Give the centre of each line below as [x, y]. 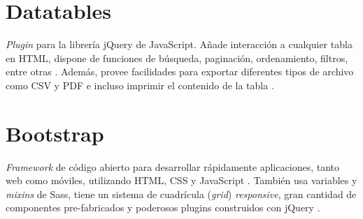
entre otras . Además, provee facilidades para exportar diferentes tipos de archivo [180, 71]
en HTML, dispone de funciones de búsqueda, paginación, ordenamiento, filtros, [177, 58]
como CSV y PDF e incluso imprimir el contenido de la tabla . [140, 85]
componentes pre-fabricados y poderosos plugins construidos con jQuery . [163, 207]
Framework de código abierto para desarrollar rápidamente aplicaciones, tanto [173, 166]
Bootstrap [55, 133]
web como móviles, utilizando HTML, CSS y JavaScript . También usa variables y [181, 180]
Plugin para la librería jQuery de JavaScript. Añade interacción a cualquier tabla [179, 44]
